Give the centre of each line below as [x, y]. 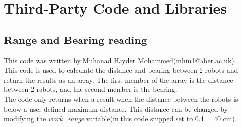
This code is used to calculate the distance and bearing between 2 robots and [121, 70]
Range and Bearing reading [76, 39]
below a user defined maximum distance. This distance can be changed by [116, 108]
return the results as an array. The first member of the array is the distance [119, 79]
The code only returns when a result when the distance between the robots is [121, 99]
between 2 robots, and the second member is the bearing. [91, 89]
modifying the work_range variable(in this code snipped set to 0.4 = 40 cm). [120, 118]
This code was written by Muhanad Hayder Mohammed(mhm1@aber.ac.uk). [120, 60]
